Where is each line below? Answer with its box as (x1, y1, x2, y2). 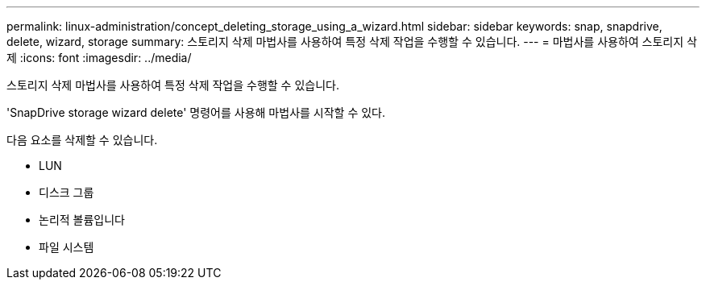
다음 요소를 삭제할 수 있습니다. (6, 133, 158, 147)
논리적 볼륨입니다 (39, 213, 125, 226)
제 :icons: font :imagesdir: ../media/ (6, 51, 192, 64)
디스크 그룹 (39, 185, 94, 199)
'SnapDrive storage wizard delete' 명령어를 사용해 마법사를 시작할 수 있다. (6, 106, 386, 119)
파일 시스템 (39, 240, 94, 254)
